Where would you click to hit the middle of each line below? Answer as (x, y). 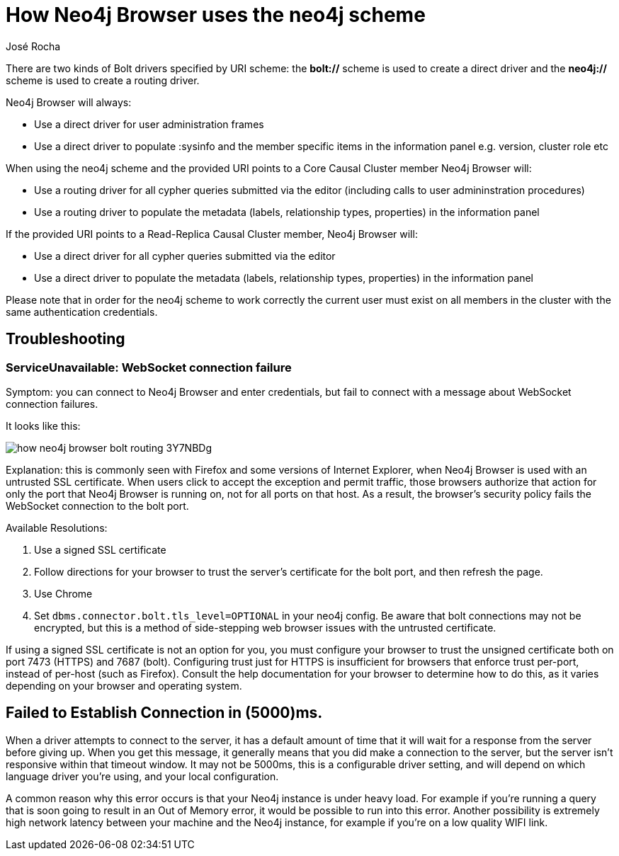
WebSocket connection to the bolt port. (97, 506)
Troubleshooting (66, 339)
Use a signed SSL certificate (100, 549)
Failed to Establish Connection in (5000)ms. (164, 713)
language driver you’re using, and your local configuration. (142, 776)
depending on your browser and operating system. (124, 685)
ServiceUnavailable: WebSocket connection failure (149, 367)
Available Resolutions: (57, 527)
